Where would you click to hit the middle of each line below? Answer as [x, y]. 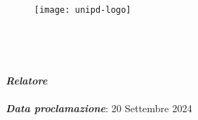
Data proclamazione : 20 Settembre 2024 [99, 108]
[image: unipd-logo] [83, 10]
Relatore [27, 80]
